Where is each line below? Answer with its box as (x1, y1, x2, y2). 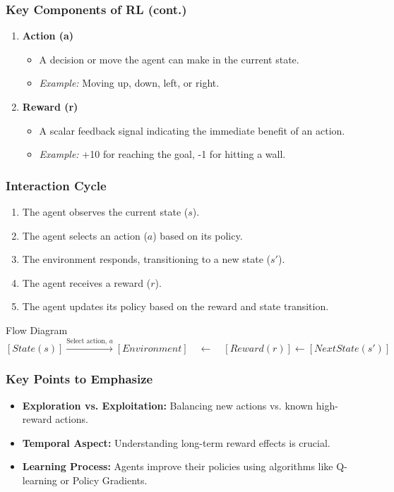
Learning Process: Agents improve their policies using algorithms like (22, 459, 333, 474)
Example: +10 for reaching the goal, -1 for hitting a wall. (39, 147, 286, 161)
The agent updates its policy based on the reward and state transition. (22, 299, 329, 314)
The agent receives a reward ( (22, 275, 151, 290)
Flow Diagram (6, 322, 68, 337)
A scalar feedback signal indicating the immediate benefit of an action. (39, 123, 345, 137)
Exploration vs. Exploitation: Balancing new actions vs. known (22, 398, 314, 412)
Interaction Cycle (6, 176, 107, 194)
